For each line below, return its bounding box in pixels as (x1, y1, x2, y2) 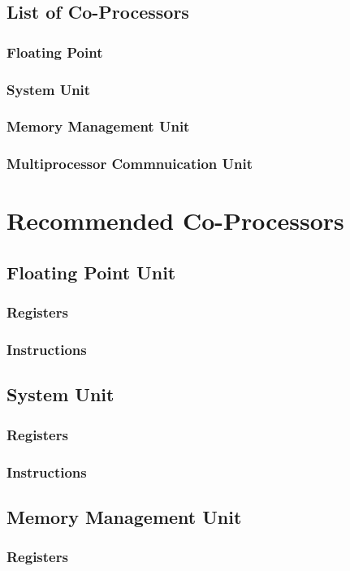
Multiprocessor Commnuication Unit (6, 154, 253, 174)
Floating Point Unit (6, 259, 176, 284)
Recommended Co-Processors (6, 204, 344, 237)
